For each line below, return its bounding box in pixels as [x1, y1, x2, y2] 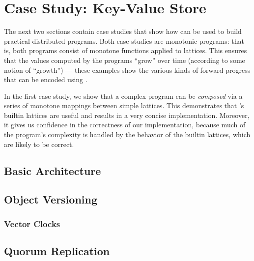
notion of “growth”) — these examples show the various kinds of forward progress [4, 64, 251, 75]
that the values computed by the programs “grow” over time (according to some [4, 55, 245, 65]
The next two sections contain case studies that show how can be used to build [4, 26, 242, 36]
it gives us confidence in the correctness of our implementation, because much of [4, 119, 246, 130]
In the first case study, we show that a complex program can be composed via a [4, 90, 243, 101]
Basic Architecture [4, 163, 101, 178]
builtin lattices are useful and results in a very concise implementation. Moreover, [4, 110, 250, 120]
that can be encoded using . [4, 74, 87, 85]
